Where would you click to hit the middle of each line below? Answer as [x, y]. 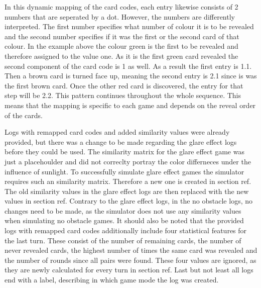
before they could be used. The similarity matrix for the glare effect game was [124, 152]
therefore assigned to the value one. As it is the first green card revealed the [121, 56]
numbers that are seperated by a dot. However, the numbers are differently [120, 16]
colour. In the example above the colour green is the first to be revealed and [121, 46]
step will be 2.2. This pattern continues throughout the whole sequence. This [123, 95]
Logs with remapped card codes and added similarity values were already [117, 132]
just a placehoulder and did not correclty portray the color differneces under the [128, 161]
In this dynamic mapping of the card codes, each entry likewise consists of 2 [121, 7]
